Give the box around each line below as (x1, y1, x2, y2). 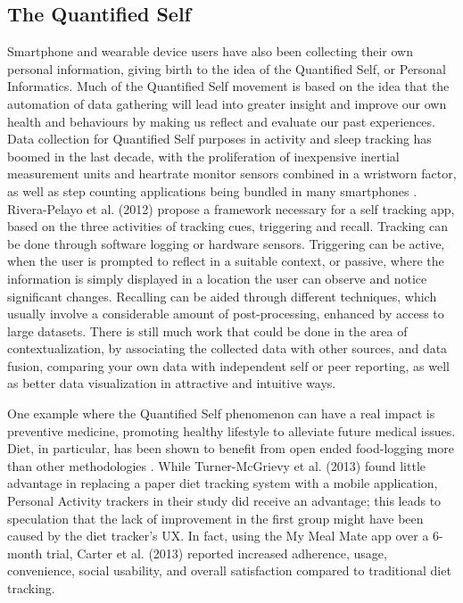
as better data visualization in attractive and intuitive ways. (7, 374, 336, 392)
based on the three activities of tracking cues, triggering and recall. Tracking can (7, 217, 448, 235)
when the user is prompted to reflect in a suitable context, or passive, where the (7, 252, 444, 270)
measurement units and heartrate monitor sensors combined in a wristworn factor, (7, 164, 457, 183)
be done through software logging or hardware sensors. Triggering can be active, (7, 234, 445, 252)
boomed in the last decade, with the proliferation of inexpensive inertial (7, 146, 400, 165)
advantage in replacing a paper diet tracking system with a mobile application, (7, 474, 438, 492)
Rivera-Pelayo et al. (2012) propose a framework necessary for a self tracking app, (7, 199, 455, 218)
